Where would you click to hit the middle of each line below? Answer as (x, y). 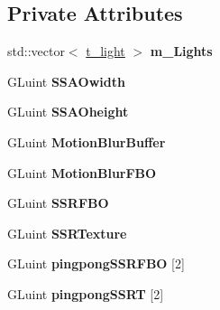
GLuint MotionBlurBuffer (87, 141)
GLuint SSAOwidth (66, 81)
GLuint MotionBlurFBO (82, 172)
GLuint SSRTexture (67, 233)
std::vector (36, 51)
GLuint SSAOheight (68, 112)
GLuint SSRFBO (58, 203)
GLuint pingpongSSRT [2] (86, 293)
